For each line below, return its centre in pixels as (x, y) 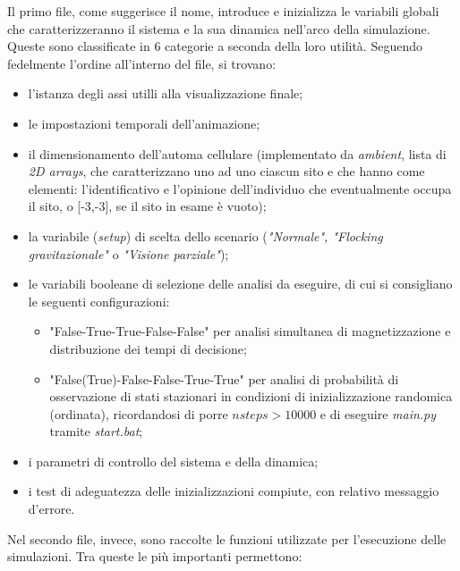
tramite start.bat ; (96, 431)
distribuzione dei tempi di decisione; (148, 348)
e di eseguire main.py (378, 413)
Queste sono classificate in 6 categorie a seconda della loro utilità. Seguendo (215, 46)
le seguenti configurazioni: (99, 301)
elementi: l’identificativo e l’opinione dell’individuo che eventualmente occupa (240, 188)
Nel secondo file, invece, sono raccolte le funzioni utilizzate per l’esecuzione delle (227, 538)
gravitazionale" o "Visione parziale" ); (128, 253)
